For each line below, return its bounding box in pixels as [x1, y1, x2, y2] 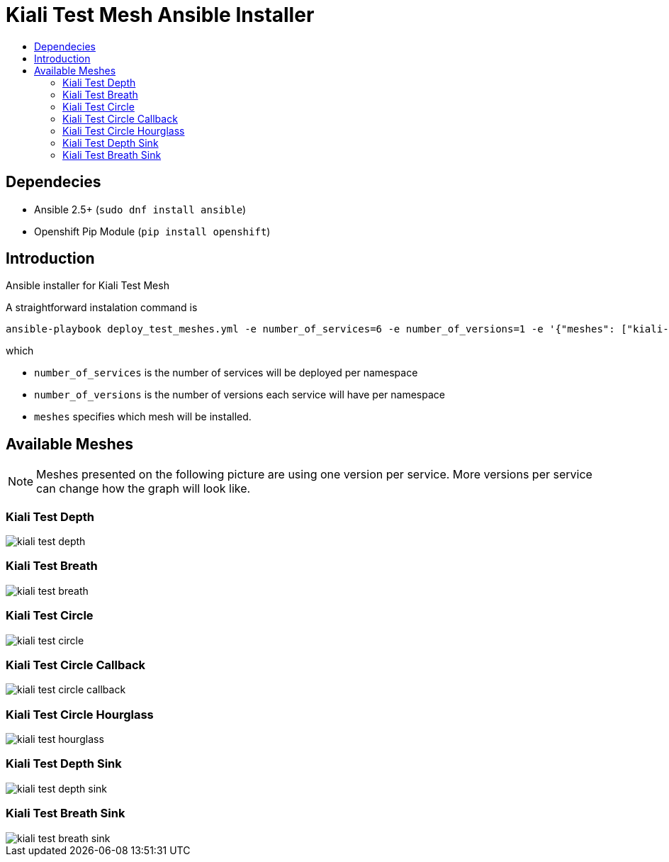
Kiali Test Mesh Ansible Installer [6, 3, 315, 27]
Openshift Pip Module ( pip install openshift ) [34, 225, 271, 237]
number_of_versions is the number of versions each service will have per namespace [34, 388, 445, 401]
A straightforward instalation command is [6, 301, 198, 314]
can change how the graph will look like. [36, 481, 251, 496]
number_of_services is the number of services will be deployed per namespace [34, 366, 418, 379]
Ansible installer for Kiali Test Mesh [6, 279, 169, 292]
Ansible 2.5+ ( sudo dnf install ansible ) [34, 203, 247, 216]
